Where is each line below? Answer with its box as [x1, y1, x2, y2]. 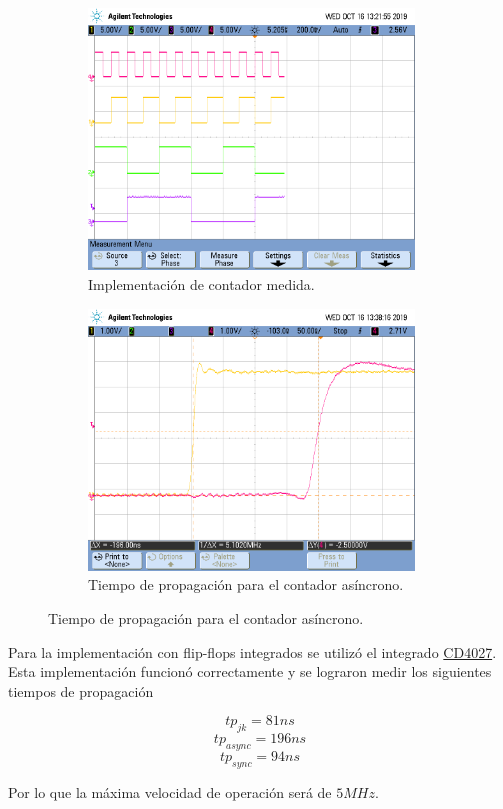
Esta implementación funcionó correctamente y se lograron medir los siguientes [8, 661, 492, 682]
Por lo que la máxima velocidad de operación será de [8, 781, 332, 802]
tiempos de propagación [8, 680, 154, 701]
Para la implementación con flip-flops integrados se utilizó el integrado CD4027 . [8, 641, 497, 662]
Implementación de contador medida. [88, 273, 315, 294]
